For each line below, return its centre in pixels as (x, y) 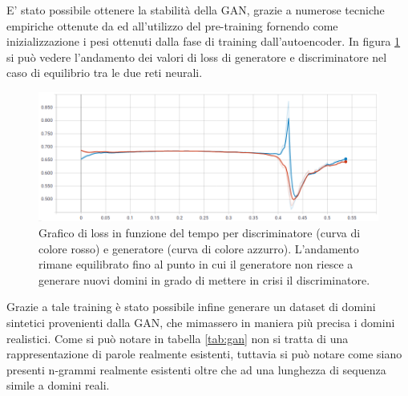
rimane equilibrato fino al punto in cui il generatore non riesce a (196, 264)
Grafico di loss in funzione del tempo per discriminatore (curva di (200, 232)
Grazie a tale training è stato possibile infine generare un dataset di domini (191, 307)
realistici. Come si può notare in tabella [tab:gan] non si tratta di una (178, 338)
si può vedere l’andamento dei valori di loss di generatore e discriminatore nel (197, 57)
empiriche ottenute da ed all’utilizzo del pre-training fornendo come (172, 25)
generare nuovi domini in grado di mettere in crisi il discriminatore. (204, 279)
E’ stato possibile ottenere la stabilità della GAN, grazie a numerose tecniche (196, 10)
